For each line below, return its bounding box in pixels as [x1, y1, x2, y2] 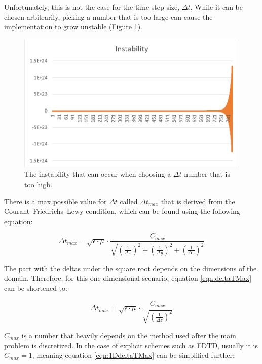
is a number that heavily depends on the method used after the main [21, 330, 236, 341]
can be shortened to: [4, 282, 67, 293]
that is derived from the [161, 196, 235, 206]
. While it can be [190, 2, 243, 12]
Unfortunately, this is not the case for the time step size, [4, 2, 180, 12]
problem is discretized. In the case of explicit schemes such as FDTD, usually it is [4, 340, 258, 350]
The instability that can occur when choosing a [24, 169, 171, 179]
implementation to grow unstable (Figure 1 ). [4, 21, 142, 32]
